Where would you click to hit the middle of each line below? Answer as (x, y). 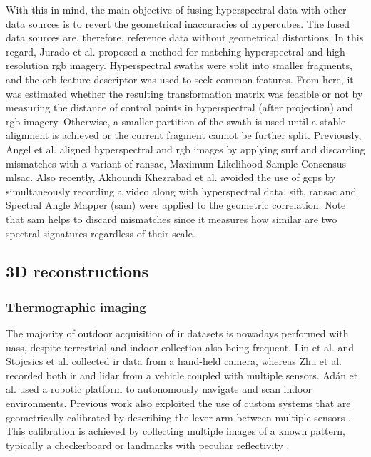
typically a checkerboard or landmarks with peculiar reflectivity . (148, 445)
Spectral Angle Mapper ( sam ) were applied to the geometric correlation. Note (176, 205)
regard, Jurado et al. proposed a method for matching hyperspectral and (164, 51)
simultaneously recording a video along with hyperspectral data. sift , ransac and (181, 191)
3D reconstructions (77, 271)
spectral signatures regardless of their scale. (101, 233)
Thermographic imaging (76, 306)
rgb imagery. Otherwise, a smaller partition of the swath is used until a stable (176, 121)
